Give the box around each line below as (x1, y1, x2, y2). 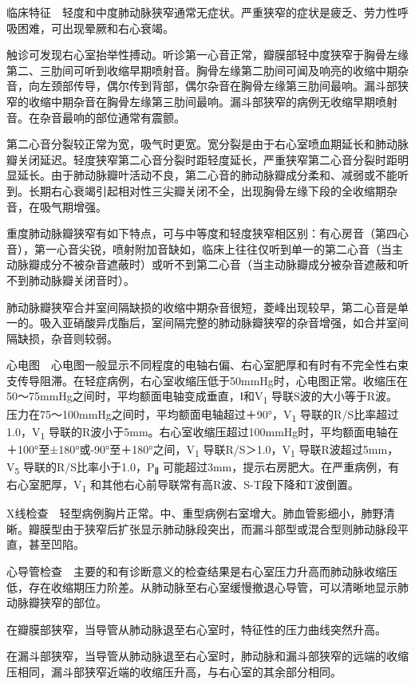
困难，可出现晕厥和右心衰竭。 (17, 19, 174, 36)
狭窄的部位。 (39, 594, 107, 611)
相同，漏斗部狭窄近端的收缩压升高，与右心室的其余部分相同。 (17, 663, 342, 679)
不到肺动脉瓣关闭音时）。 (6, 271, 135, 288)
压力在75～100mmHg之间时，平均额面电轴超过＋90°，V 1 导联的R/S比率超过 (6, 405, 399, 424)
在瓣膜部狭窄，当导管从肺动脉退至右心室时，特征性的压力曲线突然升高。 (6, 620, 386, 637)
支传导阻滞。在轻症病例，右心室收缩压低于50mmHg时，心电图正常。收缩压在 (6, 372, 408, 388)
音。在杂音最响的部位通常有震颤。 (6, 108, 185, 125)
